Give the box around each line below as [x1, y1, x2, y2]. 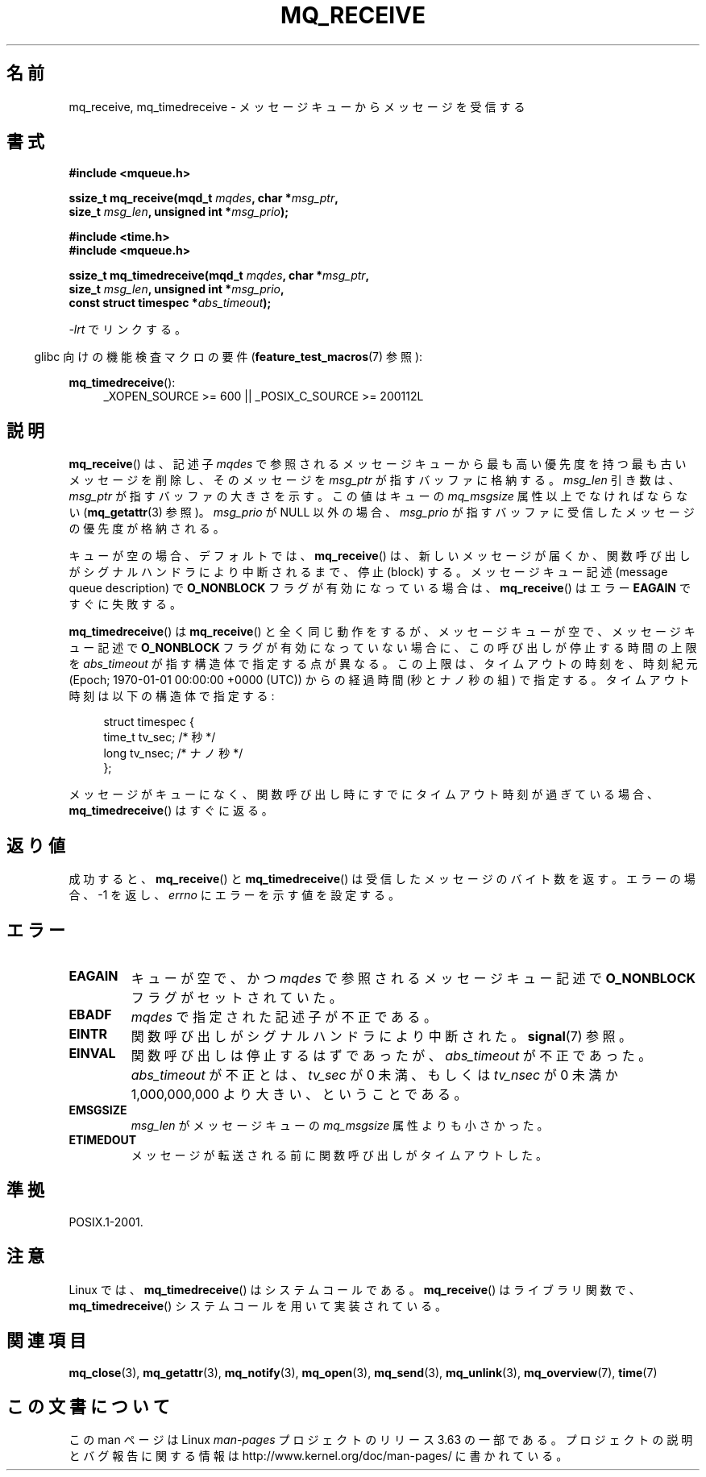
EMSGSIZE [69, 1102, 127, 1117]
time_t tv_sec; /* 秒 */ [103, 730, 216, 745]
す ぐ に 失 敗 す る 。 [69, 597, 181, 612]
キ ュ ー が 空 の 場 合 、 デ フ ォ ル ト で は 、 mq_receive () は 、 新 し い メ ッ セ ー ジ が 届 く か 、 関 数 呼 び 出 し [69, 549, 691, 563]
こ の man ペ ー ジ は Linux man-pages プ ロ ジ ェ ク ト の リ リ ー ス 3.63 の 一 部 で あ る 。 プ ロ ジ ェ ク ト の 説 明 [69, 1433, 693, 1447]
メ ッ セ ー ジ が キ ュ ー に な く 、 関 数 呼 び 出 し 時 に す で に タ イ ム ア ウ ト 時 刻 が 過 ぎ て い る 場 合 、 [69, 787, 658, 802]
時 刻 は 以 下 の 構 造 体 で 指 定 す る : [69, 689, 275, 703]
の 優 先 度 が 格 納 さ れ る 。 [69, 521, 225, 536]
